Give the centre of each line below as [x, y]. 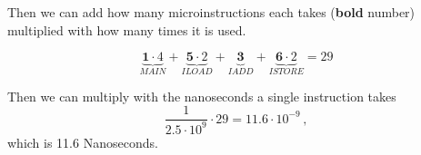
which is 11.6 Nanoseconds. [83, 142]
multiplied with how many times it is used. [127, 29]
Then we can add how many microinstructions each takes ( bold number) [211, 12]
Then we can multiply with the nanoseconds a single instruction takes [202, 96]
